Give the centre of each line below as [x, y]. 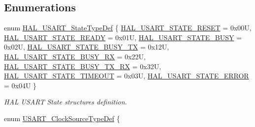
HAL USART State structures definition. [65, 102]
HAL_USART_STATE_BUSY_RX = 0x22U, [75, 56]
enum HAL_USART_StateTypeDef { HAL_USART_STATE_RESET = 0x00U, [128, 28]
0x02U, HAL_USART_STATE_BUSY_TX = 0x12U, [87, 47]
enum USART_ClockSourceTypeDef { [62, 118]
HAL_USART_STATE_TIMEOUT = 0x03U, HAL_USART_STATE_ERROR [127, 76]
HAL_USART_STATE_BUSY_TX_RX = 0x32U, [83, 66]
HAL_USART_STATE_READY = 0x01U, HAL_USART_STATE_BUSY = [123, 37]
